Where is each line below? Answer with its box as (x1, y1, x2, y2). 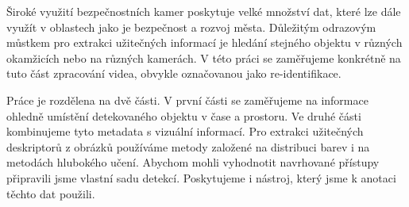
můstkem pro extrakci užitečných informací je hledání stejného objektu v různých (6, 34, 403, 51)
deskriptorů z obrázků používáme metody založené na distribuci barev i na (6, 138, 370, 155)
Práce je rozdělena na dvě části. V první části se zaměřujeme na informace (6, 91, 368, 108)
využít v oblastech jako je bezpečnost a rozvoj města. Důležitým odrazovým (6, 18, 376, 35)
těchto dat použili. (6, 185, 95, 201)
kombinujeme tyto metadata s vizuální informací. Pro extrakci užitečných (6, 123, 364, 140)
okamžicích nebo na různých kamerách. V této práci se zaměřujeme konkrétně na (6, 49, 401, 66)
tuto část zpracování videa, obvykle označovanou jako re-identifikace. (6, 65, 341, 82)
